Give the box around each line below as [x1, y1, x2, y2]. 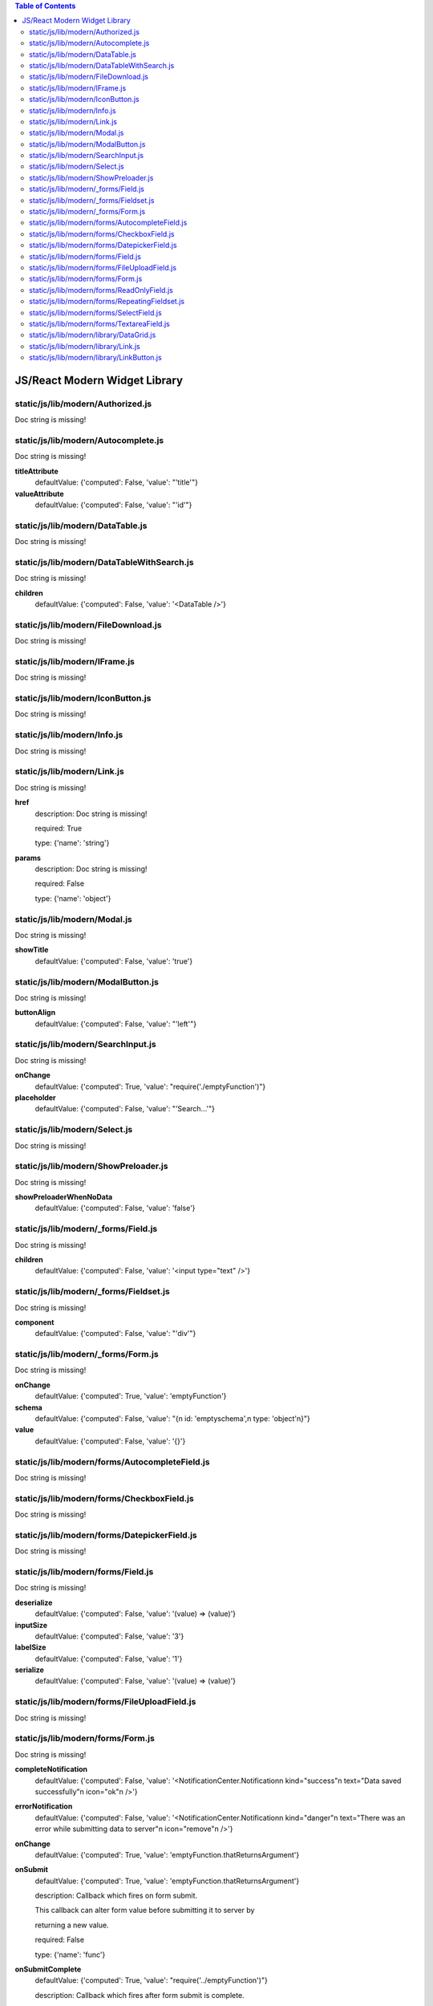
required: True [34, 823, 83, 833]
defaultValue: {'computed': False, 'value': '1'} [34, 1654, 183, 1663]
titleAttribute [14, 466, 59, 476]
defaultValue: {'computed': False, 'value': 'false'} [34, 1204, 196, 1213]
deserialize [14, 1598, 53, 1607]
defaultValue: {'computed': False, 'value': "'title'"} [34, 477, 198, 487]
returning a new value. [34, 1920, 109, 1930]
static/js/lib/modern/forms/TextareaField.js [29, 319, 170, 328]
